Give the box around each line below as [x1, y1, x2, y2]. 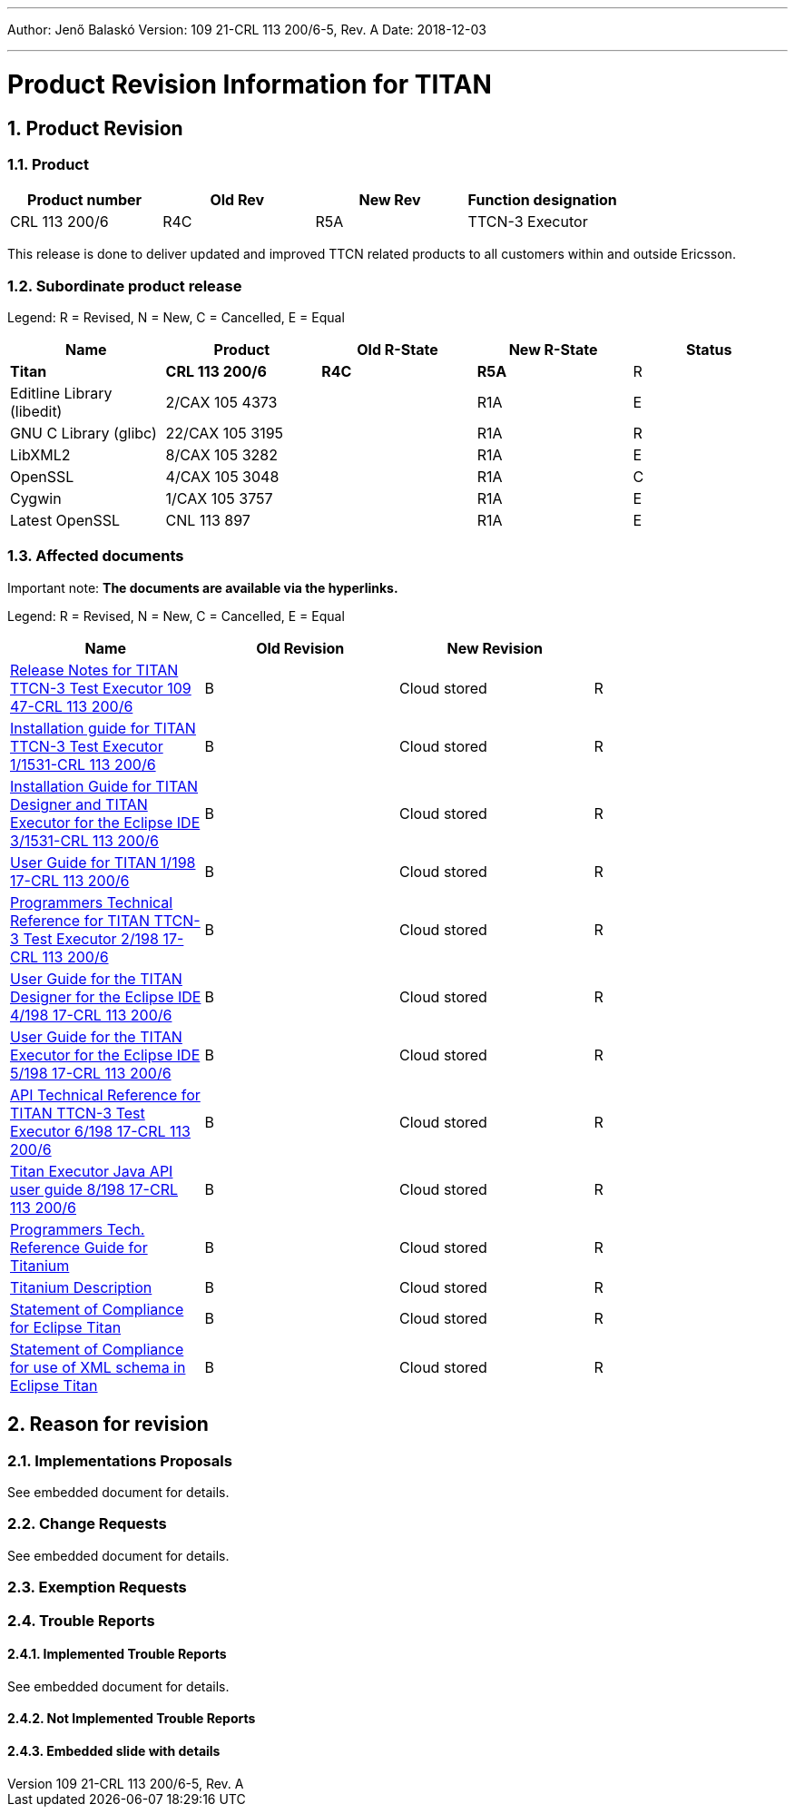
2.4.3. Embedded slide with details [7, 1742, 221, 1759]
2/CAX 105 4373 [165, 393, 278, 412]
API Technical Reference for [10, 1085, 201, 1104]
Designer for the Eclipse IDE [10, 987, 201, 1006]
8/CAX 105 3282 [165, 446, 278, 465]
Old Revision [256, 638, 345, 657]
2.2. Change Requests [7, 1514, 167, 1533]
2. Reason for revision [7, 1413, 209, 1436]
